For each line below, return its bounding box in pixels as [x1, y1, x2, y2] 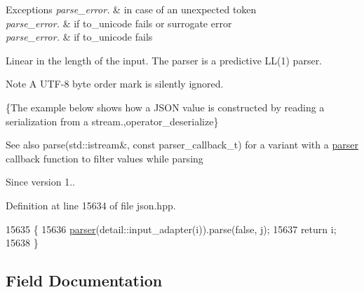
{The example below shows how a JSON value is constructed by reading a [6, 99, 325, 114]
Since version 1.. [6, 174, 75, 189]
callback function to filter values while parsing [6, 151, 203, 165]
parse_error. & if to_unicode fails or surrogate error [6, 15, 232, 30]
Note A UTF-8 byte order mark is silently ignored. [6, 76, 224, 91]
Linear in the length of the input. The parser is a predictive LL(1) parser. [6, 53, 323, 67]
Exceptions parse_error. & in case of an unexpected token [6, 2, 257, 16]
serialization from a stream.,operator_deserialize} [6, 113, 219, 128]
